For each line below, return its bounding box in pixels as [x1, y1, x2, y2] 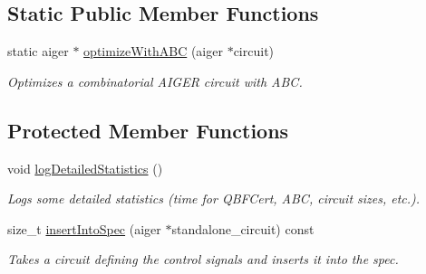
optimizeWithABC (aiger [83, 42, 223, 61]
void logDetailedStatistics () [7, 158, 163, 177]
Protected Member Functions [7, 116, 289, 144]
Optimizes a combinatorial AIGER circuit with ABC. [7, 71, 303, 90]
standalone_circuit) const [171, 219, 315, 238]
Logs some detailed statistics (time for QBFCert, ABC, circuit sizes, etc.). [7, 189, 421, 208]
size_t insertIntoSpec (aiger [7, 219, 161, 238]
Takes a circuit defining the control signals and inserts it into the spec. [7, 250, 399, 269]
